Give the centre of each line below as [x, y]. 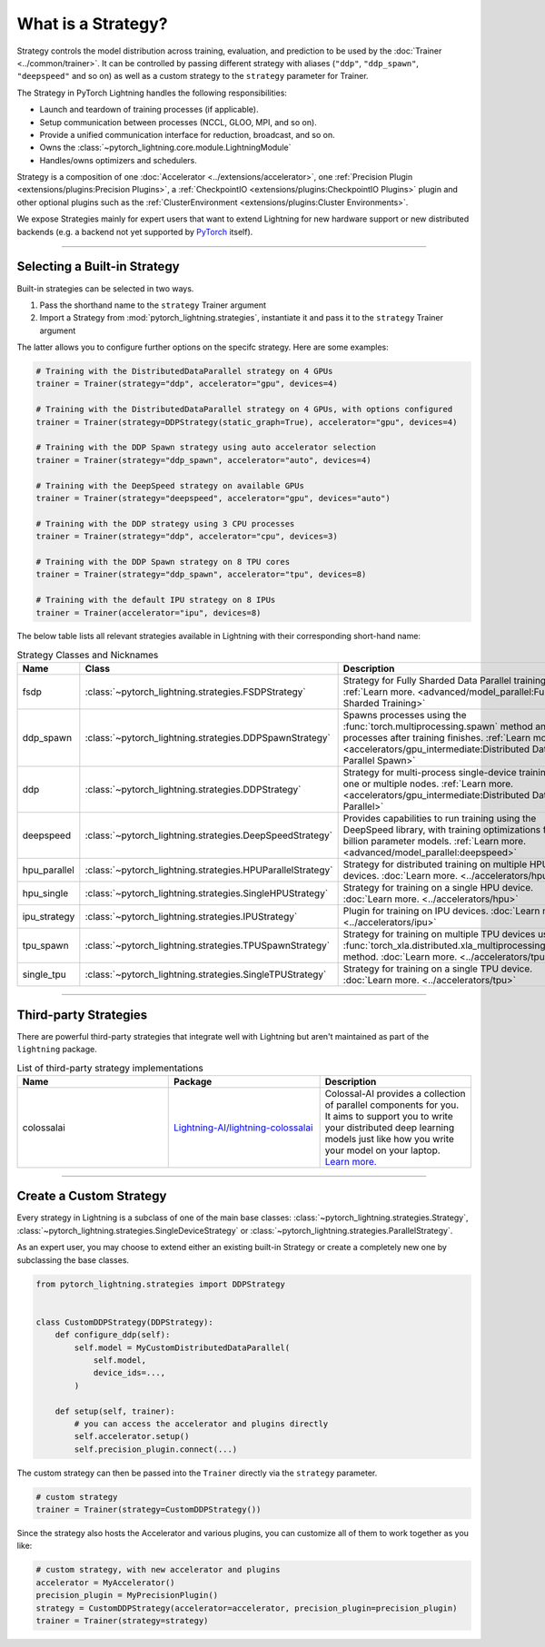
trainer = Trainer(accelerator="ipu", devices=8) [149, 612]
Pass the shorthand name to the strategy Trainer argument [153, 305]
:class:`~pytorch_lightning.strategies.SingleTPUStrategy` [206, 974]
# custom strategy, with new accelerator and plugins [158, 1570]
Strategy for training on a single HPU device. [438, 888]
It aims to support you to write [389, 1116]
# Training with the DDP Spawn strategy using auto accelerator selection [206, 448]
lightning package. [57, 1050]
